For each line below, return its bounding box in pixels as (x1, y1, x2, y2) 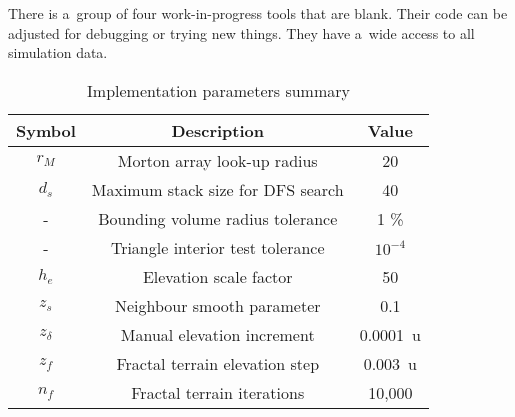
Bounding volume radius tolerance (98, 206, 338, 230)
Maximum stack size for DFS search (91, 177, 344, 201)
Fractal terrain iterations (131, 380, 305, 404)
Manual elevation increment (120, 322, 315, 346)
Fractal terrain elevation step (116, 351, 320, 375)
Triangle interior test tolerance (110, 235, 325, 259)
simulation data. (8, 42, 108, 63)
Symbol (16, 118, 76, 142)
